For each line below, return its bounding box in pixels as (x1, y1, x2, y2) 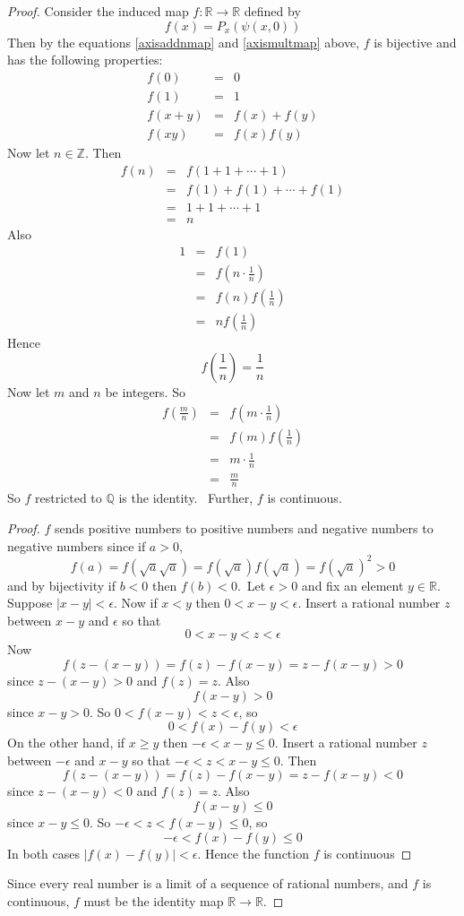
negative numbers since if (7, 536, 146, 555)
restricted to (34, 488, 102, 507)
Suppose (7, 593, 53, 612)
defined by (244, 2, 301, 20)
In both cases (7, 843, 81, 862)
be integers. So (105, 382, 185, 401)
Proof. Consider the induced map (7, 2, 189, 20)
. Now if (114, 593, 158, 612)
